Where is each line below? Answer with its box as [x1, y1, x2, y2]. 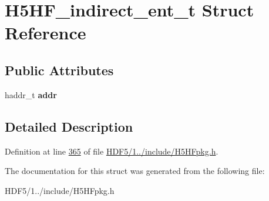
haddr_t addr [5, 88, 57, 101]
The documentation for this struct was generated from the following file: [5, 165, 265, 177]
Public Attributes [5, 61, 114, 79]
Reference [5, 21, 86, 45]
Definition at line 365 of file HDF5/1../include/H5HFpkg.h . [5, 145, 218, 157]
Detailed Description [5, 117, 133, 135]
